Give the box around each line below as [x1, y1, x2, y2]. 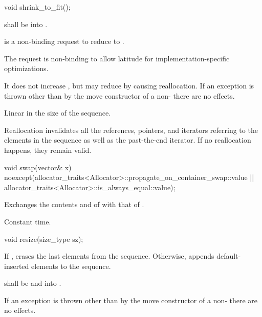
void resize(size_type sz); [4, 233, 83, 244]
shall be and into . [4, 278, 61, 288]
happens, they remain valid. [4, 144, 92, 155]
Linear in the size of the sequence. [4, 107, 111, 118]
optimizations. [4, 63, 49, 74]
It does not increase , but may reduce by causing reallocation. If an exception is [4, 80, 254, 90]
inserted [4, 260, 29, 271]
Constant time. [4, 216, 51, 227]
